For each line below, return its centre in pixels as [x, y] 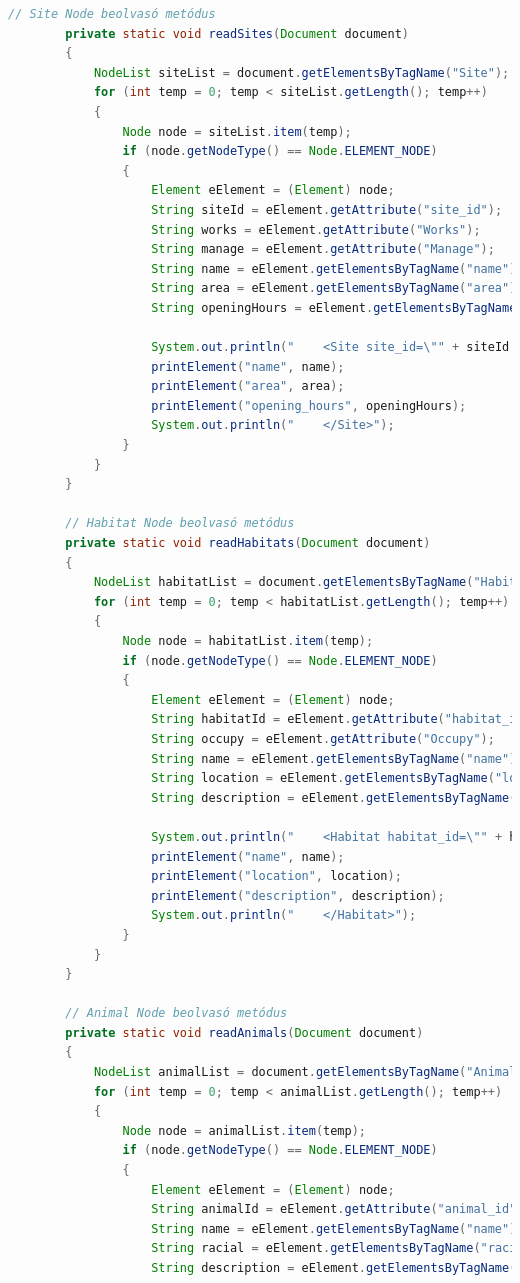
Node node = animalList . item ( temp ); [244, 1130]
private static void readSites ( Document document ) [237, 33]
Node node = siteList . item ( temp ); [237, 131]
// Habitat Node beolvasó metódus [180, 523]
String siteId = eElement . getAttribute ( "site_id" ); [327, 209]
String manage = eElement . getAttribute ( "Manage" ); [323, 249]
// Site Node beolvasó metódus [112, 14]
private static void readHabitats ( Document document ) [248, 543]
